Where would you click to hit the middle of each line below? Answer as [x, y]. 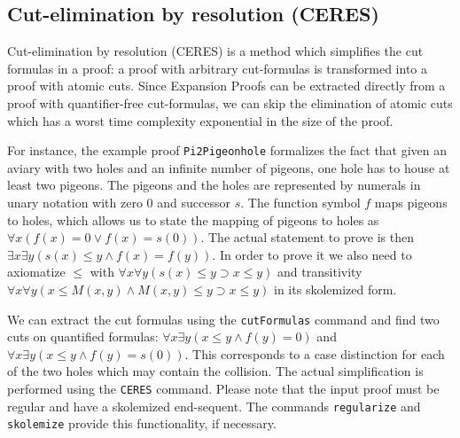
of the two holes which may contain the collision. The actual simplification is [215, 371]
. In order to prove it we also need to [312, 254]
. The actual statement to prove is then [307, 237]
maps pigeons [411, 203]
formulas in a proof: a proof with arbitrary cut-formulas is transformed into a [217, 68]
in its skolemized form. [335, 289]
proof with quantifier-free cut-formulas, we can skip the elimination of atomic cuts [230, 102]
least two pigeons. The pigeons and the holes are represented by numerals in [214, 185]
